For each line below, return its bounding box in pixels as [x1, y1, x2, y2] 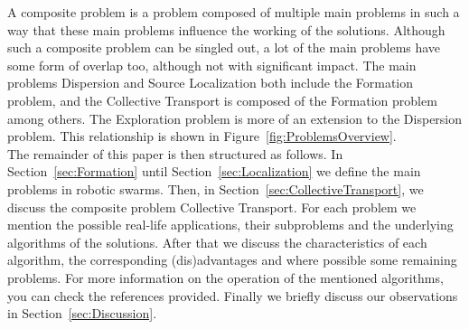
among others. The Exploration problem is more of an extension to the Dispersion [7, 108, 463, 127]
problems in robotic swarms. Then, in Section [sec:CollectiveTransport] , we [7, 179, 424, 198]
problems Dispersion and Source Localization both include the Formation [7, 73, 414, 92]
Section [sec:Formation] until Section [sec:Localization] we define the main [7, 162, 421, 181]
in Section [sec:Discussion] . [7, 304, 157, 323]
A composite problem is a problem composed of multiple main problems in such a [7, 3, 460, 21]
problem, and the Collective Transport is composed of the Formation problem [7, 90, 437, 109]
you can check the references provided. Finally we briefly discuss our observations [7, 286, 458, 305]
